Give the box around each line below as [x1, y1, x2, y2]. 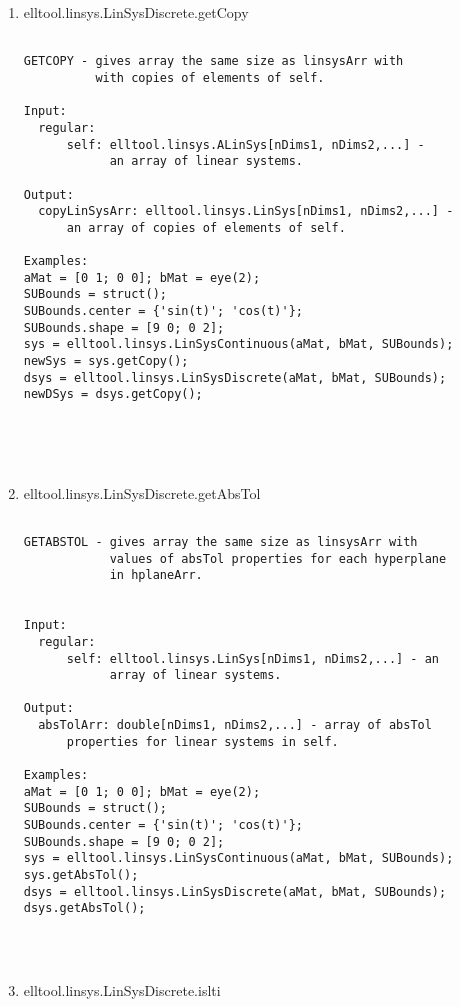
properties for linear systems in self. [66, 734, 339, 749]
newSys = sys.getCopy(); [23, 354, 189, 369]
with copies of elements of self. [95, 70, 325, 85]
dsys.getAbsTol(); [23, 901, 146, 916]
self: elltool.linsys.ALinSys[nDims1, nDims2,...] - [66, 137, 425, 152]
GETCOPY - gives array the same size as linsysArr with [23, 54, 404, 69]
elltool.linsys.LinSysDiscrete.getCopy [23, 2, 249, 22]
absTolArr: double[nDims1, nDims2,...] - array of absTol [38, 718, 432, 733]
